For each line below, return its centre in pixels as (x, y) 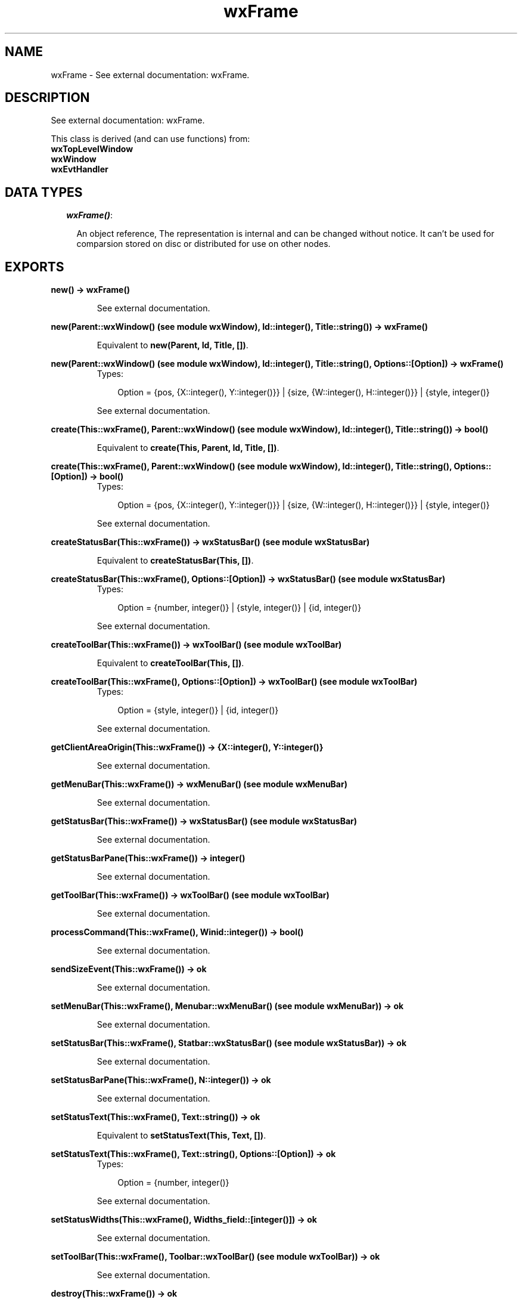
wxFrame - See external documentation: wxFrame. (150, 75)
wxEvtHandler (80, 169)
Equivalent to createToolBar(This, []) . (170, 663)
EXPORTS (35, 267)
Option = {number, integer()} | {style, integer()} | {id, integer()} (240, 608)
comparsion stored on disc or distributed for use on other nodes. (203, 244)
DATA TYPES (44, 192)
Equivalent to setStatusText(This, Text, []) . (181, 1136)
